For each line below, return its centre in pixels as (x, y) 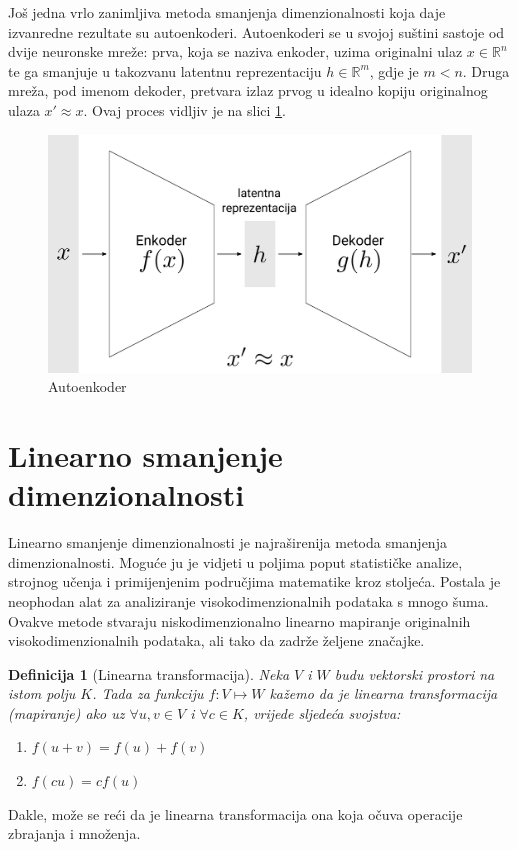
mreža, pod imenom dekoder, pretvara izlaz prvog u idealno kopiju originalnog (248, 90)
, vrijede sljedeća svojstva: (322, 712)
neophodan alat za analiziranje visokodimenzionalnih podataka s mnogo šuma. (248, 600)
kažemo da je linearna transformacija (383, 693)
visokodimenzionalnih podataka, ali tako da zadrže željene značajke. (216, 640)
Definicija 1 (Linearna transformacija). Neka (149, 673)
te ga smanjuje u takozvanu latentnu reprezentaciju (165, 70)
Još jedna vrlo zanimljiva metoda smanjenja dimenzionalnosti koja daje (227, 12)
